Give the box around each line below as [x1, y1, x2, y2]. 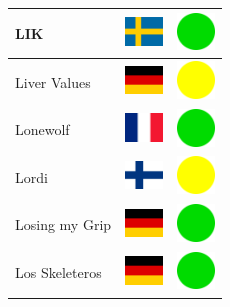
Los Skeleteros [15, 262, 102, 283]
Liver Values [15, 71, 91, 92]
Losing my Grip [15, 214, 112, 235]
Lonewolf [15, 119, 70, 140]
